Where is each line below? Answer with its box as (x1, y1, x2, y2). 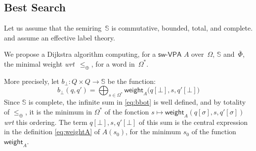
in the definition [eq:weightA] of (4, 126, 100, 137)
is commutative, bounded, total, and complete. (111, 23, 253, 33)
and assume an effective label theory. (4, 32, 115, 42)
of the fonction (104, 106, 149, 116)
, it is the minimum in (25, 106, 92, 116)
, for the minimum (126, 126, 181, 137)
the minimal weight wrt (4, 58, 75, 69)
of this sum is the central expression (138, 116, 248, 127)
